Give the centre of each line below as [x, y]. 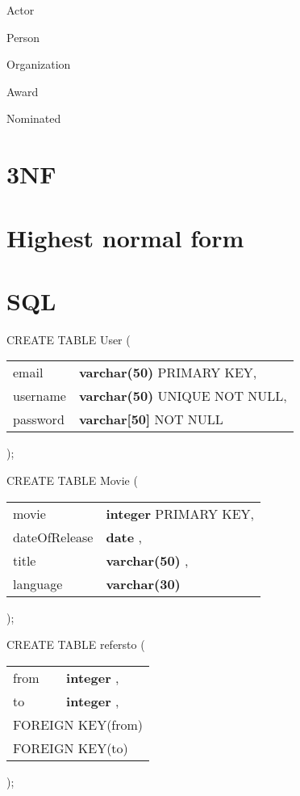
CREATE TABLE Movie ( [72, 480]
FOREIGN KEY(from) [78, 724]
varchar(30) [143, 583]
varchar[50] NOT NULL [151, 419]
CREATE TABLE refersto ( [76, 644]
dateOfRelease [53, 537]
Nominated [34, 118]
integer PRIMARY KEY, [180, 513]
